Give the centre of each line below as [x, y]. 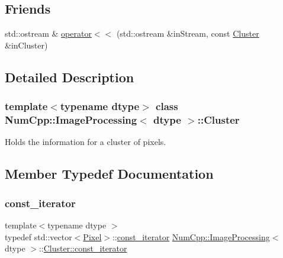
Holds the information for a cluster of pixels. [86, 142]
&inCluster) [26, 45]
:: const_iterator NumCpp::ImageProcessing [191, 236]
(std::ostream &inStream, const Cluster [188, 33]
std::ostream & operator [48, 33]
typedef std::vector [38, 236]
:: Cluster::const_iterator [83, 248]
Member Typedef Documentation [109, 174]
